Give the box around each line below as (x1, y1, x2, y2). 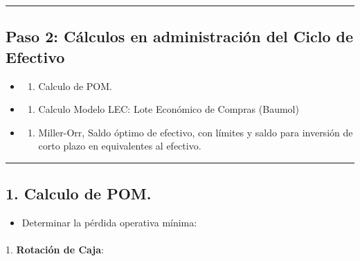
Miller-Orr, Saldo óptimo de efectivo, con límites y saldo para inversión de (38, 125, 353, 139)
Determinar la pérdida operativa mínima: (21, 215, 197, 230)
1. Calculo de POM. (6, 183, 152, 204)
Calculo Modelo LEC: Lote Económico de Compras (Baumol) (38, 102, 299, 116)
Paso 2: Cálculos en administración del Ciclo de (6, 26, 354, 47)
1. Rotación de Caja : (6, 242, 104, 257)
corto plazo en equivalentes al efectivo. (38, 138, 201, 153)
